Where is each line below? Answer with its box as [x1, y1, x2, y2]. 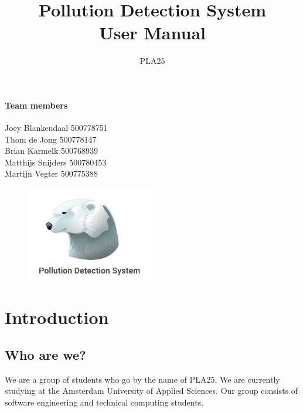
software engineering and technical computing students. [5, 396, 204, 408]
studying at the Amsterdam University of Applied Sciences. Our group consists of [5, 384, 298, 397]
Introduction [5, 305, 109, 329]
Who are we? [5, 345, 86, 363]
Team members [5, 99, 68, 111]
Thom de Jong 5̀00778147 [5, 133, 97, 145]
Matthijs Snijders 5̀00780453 [5, 156, 107, 168]
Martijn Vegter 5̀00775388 [5, 167, 98, 180]
